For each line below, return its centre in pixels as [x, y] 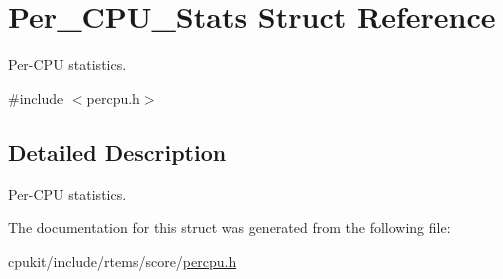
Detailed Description [117, 151]
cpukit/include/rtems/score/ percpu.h [122, 260]
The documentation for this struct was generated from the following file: [229, 227]
